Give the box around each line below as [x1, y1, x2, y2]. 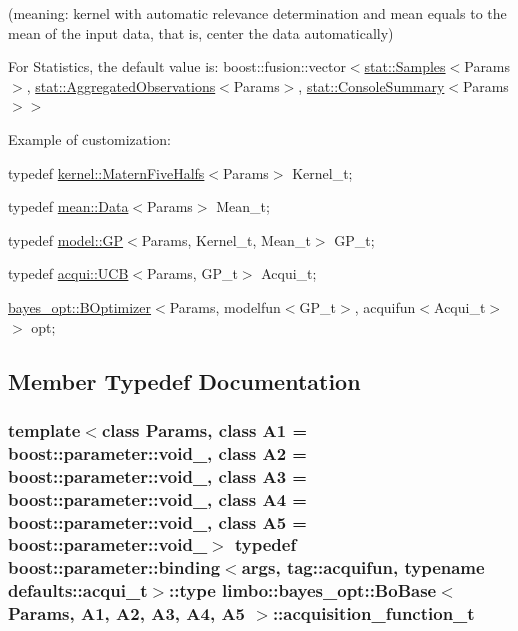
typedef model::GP [8, 229, 124, 250]
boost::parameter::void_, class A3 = [8, 463, 307, 488]
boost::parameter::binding [8, 555, 221, 580]
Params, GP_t [147, 263, 238, 284]
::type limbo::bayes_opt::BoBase [169, 578, 437, 603]
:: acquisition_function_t [272, 601, 475, 626]
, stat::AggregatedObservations [26, 75, 216, 96]
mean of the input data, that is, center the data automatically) [8, 22, 394, 43]
